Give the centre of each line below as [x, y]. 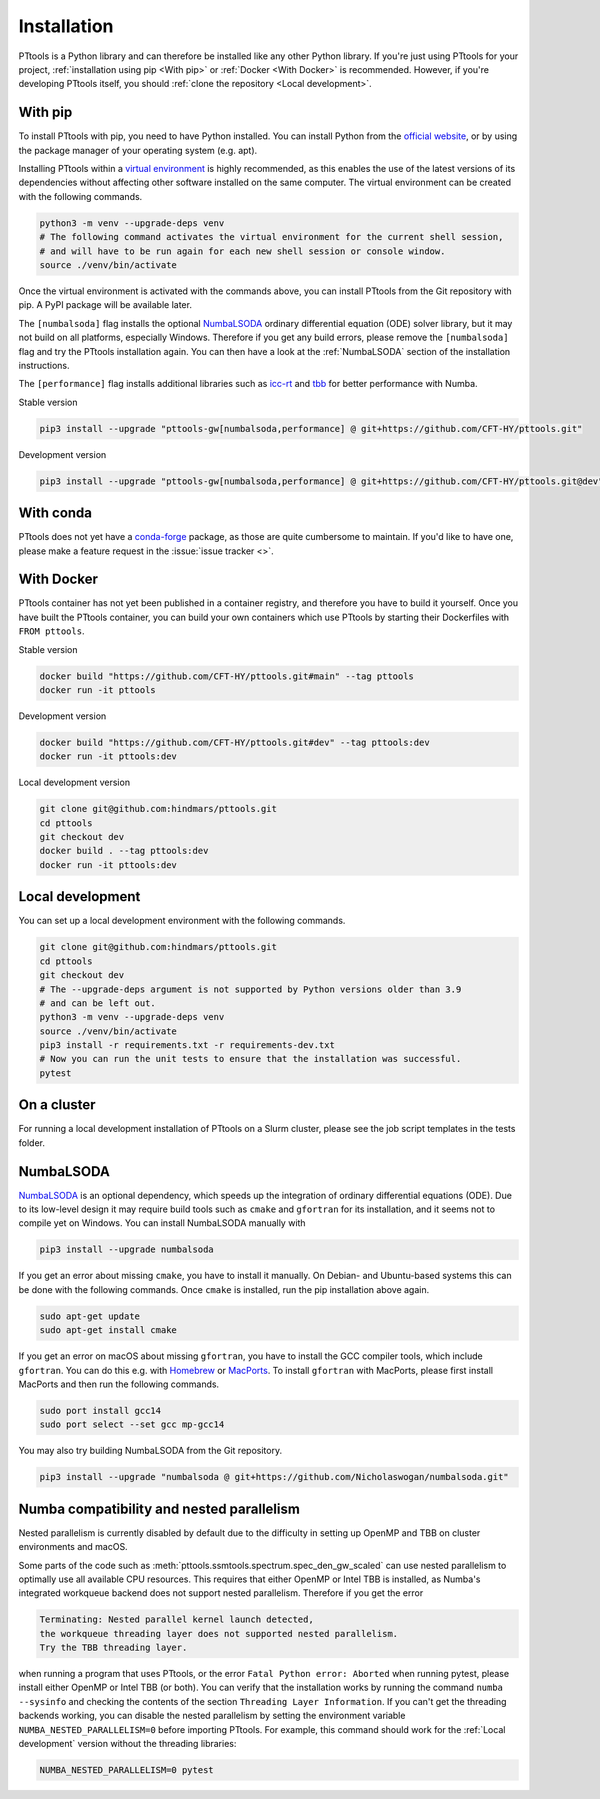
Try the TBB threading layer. [113, 1648]
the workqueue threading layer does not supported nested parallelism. [219, 1633]
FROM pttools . [51, 631]
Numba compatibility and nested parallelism [159, 1508]
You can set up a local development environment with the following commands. [182, 921]
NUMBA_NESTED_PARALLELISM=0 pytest [126, 1770]
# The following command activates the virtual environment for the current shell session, [271, 237]
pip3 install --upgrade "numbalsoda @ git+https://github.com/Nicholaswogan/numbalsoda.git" [274, 1477]
